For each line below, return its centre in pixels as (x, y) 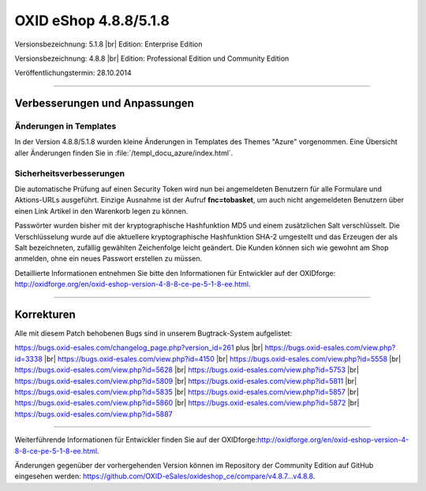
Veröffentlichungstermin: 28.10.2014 (73, 73)
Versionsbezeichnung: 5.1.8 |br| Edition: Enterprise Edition (108, 44)
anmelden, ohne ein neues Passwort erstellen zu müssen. (108, 259)
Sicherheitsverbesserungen (70, 173)
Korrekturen (45, 314)
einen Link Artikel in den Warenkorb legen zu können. (101, 211)
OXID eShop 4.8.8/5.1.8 (92, 20)
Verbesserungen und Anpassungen (105, 104)
